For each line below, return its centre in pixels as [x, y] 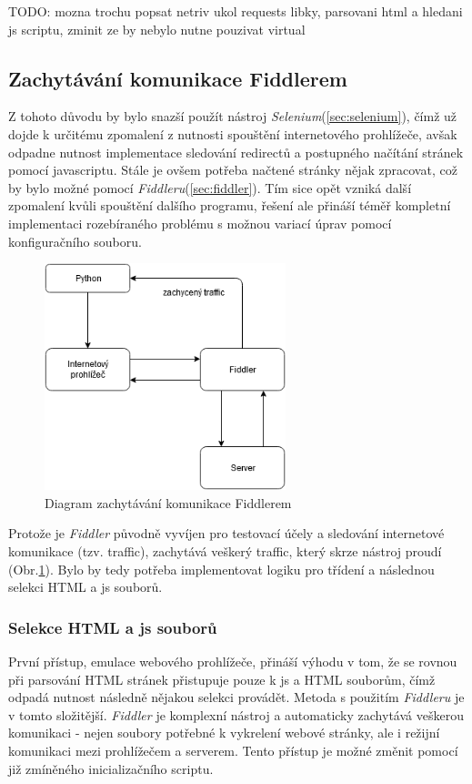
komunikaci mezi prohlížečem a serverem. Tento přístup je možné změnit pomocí [233, 751]
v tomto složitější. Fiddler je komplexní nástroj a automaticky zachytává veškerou [236, 714]
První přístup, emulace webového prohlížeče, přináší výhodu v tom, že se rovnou [233, 662]
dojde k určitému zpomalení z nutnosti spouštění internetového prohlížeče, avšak [233, 133]
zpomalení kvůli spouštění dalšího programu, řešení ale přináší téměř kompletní [230, 205]
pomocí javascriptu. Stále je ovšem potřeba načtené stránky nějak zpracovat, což [233, 170]
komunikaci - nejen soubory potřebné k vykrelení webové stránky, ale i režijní [224, 733]
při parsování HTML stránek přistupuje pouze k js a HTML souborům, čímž [222, 679]
